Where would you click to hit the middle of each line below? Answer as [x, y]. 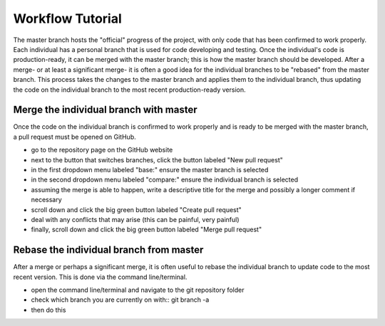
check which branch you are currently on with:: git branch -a [120, 300]
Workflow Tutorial [68, 19]
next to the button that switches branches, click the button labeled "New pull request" [157, 159]
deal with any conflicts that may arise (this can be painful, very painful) [135, 219]
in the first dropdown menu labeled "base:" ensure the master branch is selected [150, 169]
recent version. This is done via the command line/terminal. [100, 277]
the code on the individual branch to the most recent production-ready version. [129, 90]
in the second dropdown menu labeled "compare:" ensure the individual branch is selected [165, 180]
